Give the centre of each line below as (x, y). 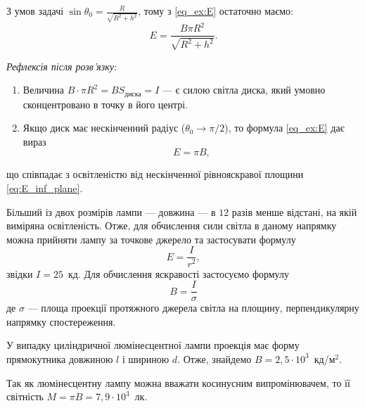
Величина (44, 90)
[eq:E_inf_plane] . (45, 188)
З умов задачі (35, 11)
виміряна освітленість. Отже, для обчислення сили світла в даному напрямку (172, 225)
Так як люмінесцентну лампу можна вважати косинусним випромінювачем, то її (178, 382)
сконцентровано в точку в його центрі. (105, 104)
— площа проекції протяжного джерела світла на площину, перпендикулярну (193, 308)
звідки (20, 273)
